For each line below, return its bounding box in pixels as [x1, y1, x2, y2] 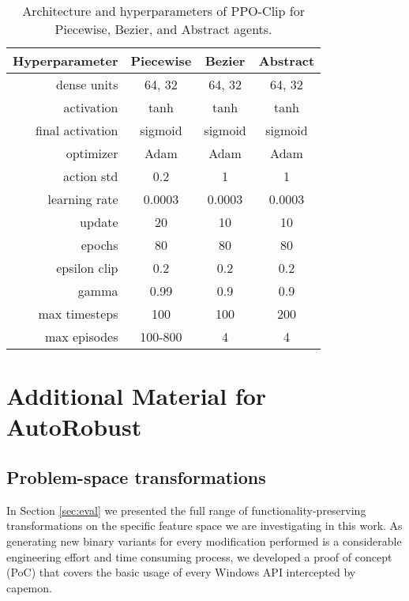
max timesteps [38, 304, 118, 323]
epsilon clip [56, 259, 118, 277]
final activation [36, 121, 118, 139]
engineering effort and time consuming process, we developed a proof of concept [6, 548, 392, 565]
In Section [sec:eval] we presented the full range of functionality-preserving [6, 501, 366, 518]
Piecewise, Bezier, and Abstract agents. [54, 20, 272, 38]
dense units [56, 75, 118, 93]
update [80, 213, 118, 231]
